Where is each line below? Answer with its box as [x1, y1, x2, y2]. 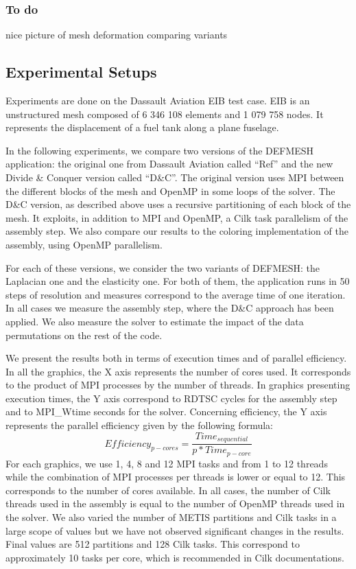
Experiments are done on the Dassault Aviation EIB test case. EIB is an [5, 93, 310, 108]
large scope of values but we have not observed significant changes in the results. [5, 523, 344, 537]
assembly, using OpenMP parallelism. [5, 237, 163, 251]
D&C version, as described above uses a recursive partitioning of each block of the [5, 197, 351, 211]
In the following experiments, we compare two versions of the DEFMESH [5, 143, 314, 157]
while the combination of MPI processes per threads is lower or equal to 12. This [5, 469, 346, 484]
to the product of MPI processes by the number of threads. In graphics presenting [5, 378, 351, 392]
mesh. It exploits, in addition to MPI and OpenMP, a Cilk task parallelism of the [5, 210, 348, 224]
